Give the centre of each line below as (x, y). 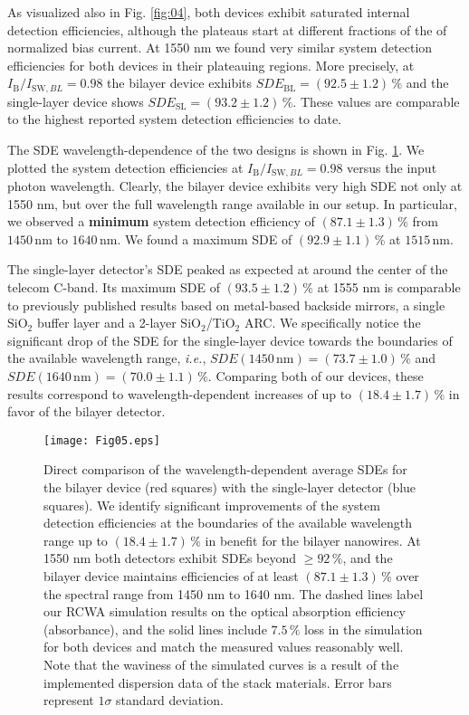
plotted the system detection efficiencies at (125, 167)
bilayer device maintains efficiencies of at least (171, 576)
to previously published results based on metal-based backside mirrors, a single (226, 305)
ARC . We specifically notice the (332, 323)
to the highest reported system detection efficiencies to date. (174, 119)
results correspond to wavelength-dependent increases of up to (180, 393)
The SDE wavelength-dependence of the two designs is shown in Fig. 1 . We (216, 150)
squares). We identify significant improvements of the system (212, 505)
